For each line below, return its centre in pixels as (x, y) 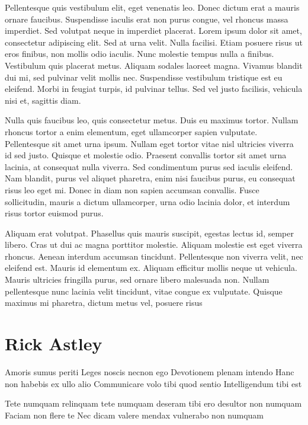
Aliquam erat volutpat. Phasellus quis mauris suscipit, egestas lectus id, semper (149, 233)
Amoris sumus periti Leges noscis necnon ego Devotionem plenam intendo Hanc (150, 371)
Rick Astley (54, 343)
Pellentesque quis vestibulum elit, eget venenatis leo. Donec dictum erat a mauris (152, 7)
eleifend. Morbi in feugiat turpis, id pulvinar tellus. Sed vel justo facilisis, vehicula (154, 89)
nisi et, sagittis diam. (43, 100)
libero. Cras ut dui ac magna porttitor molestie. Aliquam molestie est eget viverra (154, 245)
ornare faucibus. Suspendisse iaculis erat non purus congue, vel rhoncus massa (147, 19)
